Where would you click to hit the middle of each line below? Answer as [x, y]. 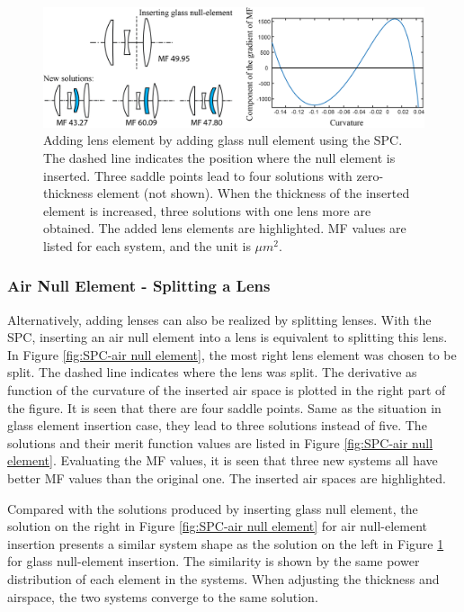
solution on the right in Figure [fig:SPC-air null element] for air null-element [218, 526]
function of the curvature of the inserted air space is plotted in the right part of [227, 390]
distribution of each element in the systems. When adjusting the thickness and [223, 579]
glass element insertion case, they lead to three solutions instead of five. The [217, 425]
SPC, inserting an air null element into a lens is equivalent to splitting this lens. [228, 337]
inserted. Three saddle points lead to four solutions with [198, 175]
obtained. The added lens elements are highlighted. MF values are [225, 228]
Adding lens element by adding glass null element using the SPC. [223, 140]
